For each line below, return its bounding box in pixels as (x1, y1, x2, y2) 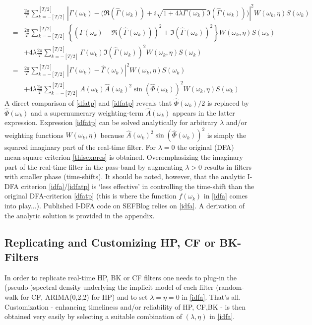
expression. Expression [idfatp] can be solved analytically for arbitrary (4, 117, 218, 128)
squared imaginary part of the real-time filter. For (4, 142, 156, 152)
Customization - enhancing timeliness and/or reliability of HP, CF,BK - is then (4, 301, 246, 312)
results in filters (204, 161, 251, 172)
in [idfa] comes (203, 191, 248, 201)
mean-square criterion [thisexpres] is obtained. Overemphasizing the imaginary (4, 152, 243, 162)
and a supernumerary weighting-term (31, 107, 144, 118)
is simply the (207, 130, 247, 140)
